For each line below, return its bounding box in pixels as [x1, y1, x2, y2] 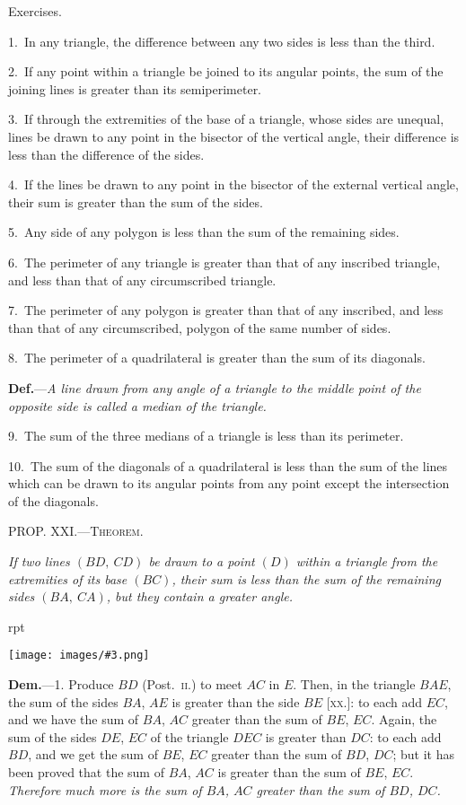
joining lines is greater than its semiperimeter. [8, 79, 262, 98]
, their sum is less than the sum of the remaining [171, 569, 441, 588]
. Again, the [371, 710, 437, 729]
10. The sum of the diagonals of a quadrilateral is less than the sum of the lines [8, 456, 448, 475]
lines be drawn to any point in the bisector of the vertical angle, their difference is [8, 127, 460, 145]
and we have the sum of [8, 710, 139, 729]
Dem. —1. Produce [8, 675, 114, 694]
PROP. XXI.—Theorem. [8, 521, 144, 540]
